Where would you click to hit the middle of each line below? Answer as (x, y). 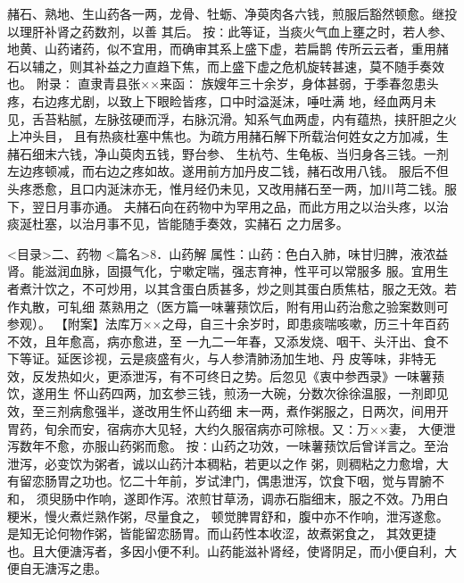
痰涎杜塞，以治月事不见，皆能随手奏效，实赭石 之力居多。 (178, 224)
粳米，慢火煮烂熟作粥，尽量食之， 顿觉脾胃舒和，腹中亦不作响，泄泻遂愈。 (228, 516)
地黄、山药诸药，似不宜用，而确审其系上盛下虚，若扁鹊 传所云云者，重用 (222, 49)
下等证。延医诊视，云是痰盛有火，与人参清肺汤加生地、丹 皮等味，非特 (215, 358)
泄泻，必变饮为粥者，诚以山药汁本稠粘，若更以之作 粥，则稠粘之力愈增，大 (228, 463)
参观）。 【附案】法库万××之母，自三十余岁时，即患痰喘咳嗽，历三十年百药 (228, 324)
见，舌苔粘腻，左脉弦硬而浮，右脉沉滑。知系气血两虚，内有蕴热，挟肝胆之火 (232, 118)
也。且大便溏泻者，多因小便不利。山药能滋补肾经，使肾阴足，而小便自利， (226, 550)
